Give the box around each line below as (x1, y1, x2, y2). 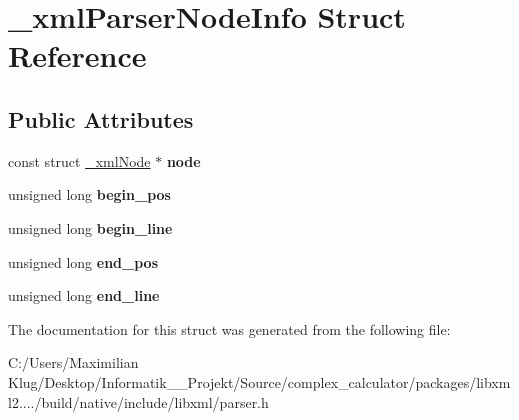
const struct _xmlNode (8, 150, 151, 171)
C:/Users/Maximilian (8, 352, 139, 373)
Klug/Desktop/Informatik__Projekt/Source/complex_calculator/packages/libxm (8, 371, 511, 392)
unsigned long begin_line (8, 217, 173, 238)
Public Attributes (8, 103, 194, 134)
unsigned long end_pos (8, 251, 159, 272)
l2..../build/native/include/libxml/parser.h (8, 391, 269, 412)
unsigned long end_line (8, 285, 160, 306)
